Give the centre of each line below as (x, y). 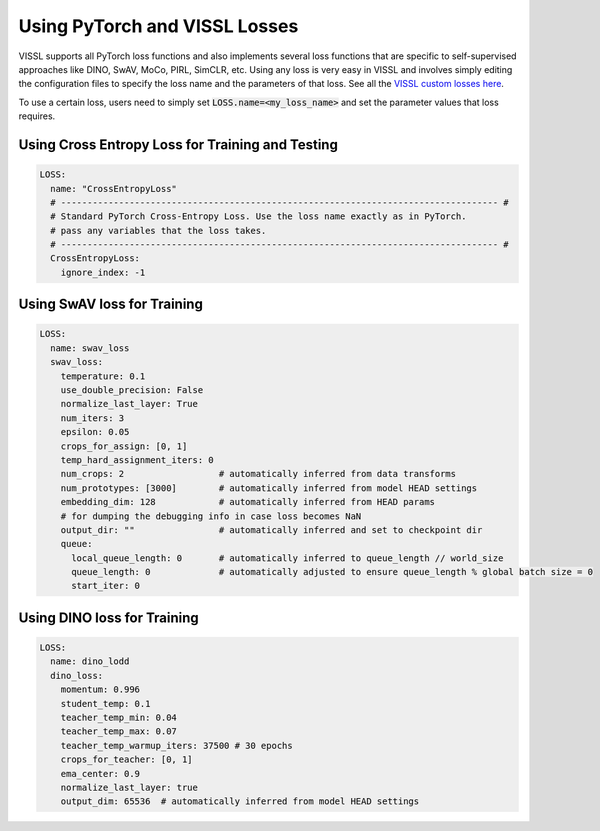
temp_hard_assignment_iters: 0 (137, 459)
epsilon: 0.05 (95, 432)
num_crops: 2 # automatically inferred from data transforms (258, 474)
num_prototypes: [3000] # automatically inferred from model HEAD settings (269, 488)
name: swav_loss (90, 348)
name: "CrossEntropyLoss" (113, 188)
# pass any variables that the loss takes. (158, 230)
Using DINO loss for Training (108, 617)
